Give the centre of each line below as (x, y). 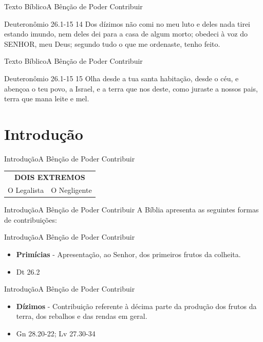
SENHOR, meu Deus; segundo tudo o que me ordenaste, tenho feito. (112, 43)
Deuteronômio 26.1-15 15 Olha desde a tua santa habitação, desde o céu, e (121, 78)
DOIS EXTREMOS (50, 177)
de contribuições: (31, 219)
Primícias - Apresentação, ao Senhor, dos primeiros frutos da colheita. (128, 254)
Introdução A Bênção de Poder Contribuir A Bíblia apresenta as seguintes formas (131, 210)
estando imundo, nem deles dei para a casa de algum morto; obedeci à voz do (126, 34)
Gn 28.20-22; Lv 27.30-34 (56, 333)
